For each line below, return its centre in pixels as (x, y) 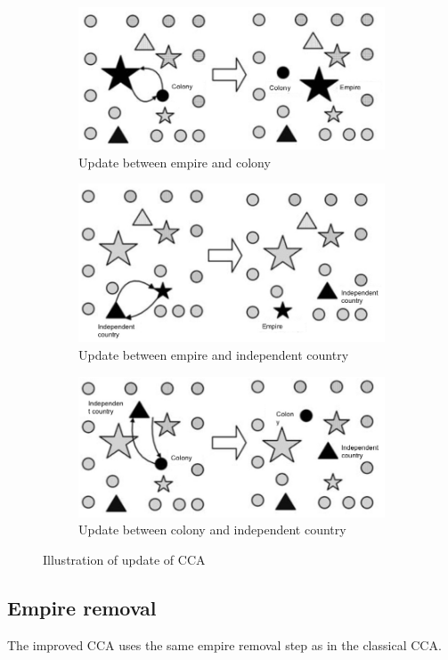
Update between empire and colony (175, 162)
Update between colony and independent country (212, 530)
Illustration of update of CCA (124, 559)
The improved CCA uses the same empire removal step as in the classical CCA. (224, 644)
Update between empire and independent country (214, 355)
